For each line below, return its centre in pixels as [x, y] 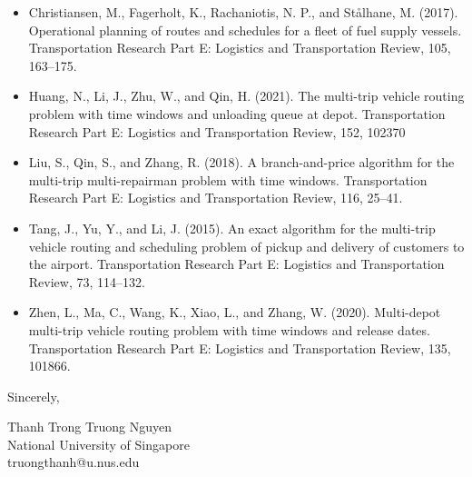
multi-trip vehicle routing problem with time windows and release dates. [229, 329]
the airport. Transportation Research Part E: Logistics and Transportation [236, 264]
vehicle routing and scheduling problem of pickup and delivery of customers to [246, 246]
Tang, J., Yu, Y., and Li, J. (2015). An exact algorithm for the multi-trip [232, 228]
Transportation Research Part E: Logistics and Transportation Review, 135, [240, 348]
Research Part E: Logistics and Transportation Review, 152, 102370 [217, 131]
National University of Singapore [98, 444]
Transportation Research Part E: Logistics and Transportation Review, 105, [240, 48]
